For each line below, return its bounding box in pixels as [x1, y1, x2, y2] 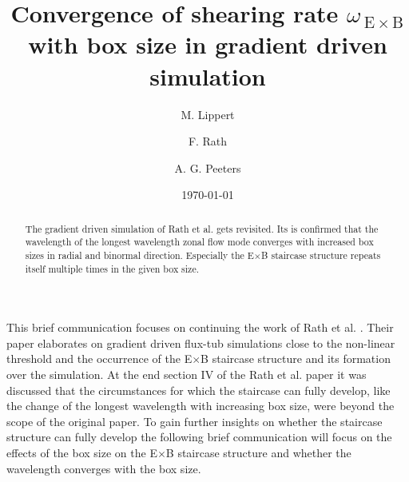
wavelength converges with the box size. [6, 460, 201, 476]
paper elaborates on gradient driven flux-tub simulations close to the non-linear [6, 334, 395, 351]
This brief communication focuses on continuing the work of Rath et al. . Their [6, 319, 394, 336]
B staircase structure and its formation [201, 350, 391, 367]
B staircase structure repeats [261, 248, 381, 261]
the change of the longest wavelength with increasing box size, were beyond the [6, 397, 395, 414]
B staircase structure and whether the [165, 444, 351, 461]
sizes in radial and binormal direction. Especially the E [25, 248, 254, 261]
